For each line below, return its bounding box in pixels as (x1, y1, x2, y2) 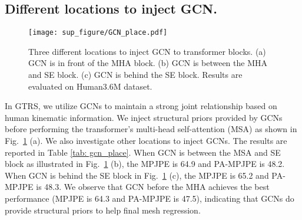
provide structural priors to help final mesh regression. (5, 203, 201, 216)
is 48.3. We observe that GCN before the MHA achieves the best (36, 180, 270, 193)
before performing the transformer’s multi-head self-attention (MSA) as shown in (5, 123, 297, 135)
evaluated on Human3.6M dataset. (28, 80, 152, 92)
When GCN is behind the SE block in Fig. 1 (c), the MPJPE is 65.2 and (5, 169, 269, 181)
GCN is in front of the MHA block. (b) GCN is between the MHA (28, 57, 267, 69)
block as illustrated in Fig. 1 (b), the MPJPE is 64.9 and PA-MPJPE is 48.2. (5, 157, 285, 170)
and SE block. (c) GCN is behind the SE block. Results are (28, 68, 243, 81)
